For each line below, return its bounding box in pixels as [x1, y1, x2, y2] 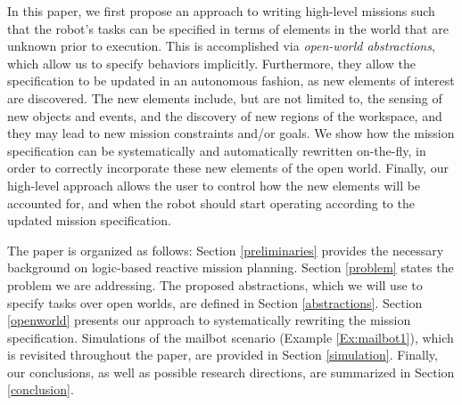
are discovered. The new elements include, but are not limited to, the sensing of [7, 88, 442, 107]
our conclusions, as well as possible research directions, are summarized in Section [7, 362, 455, 381]
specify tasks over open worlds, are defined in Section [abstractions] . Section [7, 293, 423, 312]
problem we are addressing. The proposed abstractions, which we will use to [7, 275, 423, 294]
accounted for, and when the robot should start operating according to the [7, 193, 415, 212]
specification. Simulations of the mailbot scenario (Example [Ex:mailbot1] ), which [7, 328, 454, 346]
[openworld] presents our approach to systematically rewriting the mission [7, 311, 411, 329]
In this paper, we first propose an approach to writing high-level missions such [7, 2, 435, 20]
